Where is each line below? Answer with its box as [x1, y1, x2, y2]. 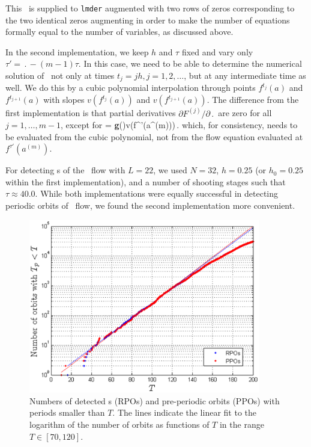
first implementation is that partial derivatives [5, 106, 176, 119]
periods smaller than [29, 406, 105, 419]
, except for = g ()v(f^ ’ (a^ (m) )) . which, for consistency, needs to [61, 119, 298, 131]
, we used [153, 164, 187, 176]
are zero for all [218, 106, 272, 119]
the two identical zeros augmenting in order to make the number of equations [5, 13, 290, 26]
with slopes [43, 93, 85, 106]
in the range [219, 418, 264, 430]
